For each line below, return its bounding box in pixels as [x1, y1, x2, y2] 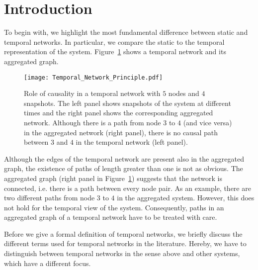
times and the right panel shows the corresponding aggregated [24, 107, 213, 118]
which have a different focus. [4, 258, 91, 268]
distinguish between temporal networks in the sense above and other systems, [4, 248, 240, 259]
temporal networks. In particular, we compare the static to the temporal [4, 36, 225, 47]
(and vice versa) [183, 117, 232, 127]
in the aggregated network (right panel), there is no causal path [24, 127, 218, 137]
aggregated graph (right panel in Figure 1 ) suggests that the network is [4, 173, 222, 183]
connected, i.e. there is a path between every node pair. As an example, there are [4, 182, 251, 193]
